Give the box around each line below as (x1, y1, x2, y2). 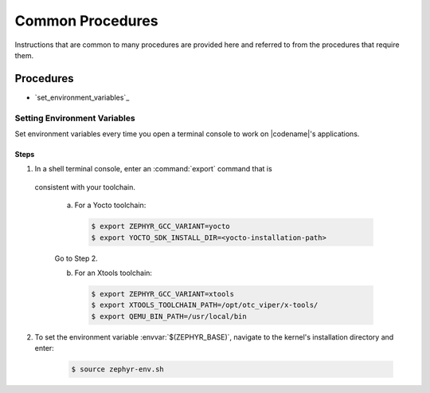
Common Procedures (14, 12, 158, 29)
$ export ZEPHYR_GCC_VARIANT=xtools (91, 289, 235, 298)
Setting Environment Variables (14, 112, 135, 124)
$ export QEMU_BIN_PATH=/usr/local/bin (91, 312, 247, 320)
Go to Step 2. (54, 253, 99, 263)
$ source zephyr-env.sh (71, 365, 165, 374)
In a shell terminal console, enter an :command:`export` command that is (34, 164, 272, 174)
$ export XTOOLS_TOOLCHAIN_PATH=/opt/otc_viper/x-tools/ (91, 301, 319, 310)
